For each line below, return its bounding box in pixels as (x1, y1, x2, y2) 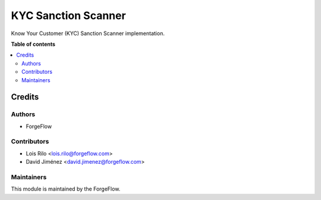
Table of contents (11, 40, 56, 48)
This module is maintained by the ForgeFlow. (11, 185, 121, 193)
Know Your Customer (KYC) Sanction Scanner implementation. (11, 30, 165, 37)
